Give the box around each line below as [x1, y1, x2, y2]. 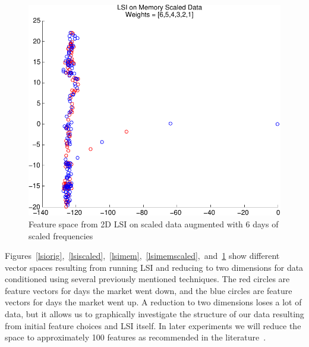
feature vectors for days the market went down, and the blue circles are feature [5, 284, 292, 296]
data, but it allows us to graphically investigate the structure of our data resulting [5, 308, 304, 320]
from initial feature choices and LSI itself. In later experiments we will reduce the [5, 319, 301, 332]
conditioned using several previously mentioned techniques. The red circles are [5, 273, 290, 285]
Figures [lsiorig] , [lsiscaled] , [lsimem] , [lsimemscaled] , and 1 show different [5, 249, 280, 262]
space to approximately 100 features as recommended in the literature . [5, 331, 266, 343]
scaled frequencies [29, 229, 93, 242]
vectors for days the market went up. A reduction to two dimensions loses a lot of [5, 296, 302, 308]
